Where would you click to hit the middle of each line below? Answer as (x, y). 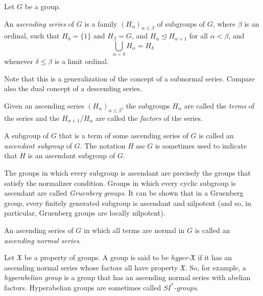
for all (198, 36)
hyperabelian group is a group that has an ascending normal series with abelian (127, 277)
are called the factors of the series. (149, 118)
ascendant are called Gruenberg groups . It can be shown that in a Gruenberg (124, 193)
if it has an (215, 257)
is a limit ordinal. (81, 61)
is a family (101, 23)
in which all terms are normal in (134, 230)
